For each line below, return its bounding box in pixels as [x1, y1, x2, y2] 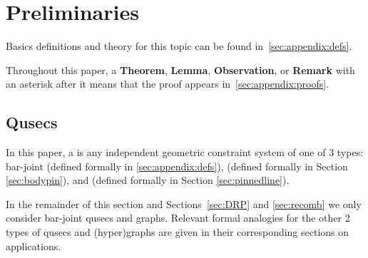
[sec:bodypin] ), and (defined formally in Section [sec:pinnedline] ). [6, 172, 290, 187]
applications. [6, 238, 61, 253]
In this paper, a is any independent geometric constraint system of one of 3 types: [6, 145, 364, 160]
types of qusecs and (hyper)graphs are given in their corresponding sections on [6, 225, 349, 239]
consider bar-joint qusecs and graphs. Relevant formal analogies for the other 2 [6, 210, 350, 225]
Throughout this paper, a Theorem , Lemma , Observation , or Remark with [6, 62, 355, 77]
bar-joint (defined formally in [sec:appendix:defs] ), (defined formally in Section [6, 158, 348, 173]
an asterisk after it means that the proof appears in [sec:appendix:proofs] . [6, 76, 329, 91]
